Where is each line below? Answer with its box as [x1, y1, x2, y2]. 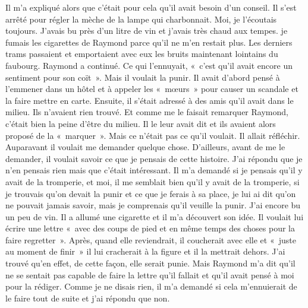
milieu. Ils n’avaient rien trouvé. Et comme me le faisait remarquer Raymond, [5, 106, 288, 118]
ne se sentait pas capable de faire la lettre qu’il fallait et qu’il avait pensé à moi [5, 268, 294, 281]
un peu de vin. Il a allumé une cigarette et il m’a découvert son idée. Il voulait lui [5, 210, 304, 223]
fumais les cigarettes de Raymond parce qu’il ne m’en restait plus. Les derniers [5, 36, 293, 48]
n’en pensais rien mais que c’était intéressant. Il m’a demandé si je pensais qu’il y [5, 164, 303, 176]
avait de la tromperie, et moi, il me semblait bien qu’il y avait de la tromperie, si [5, 175, 300, 188]
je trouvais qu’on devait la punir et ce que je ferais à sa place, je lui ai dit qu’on [5, 187, 296, 199]
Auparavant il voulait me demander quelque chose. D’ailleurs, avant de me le [5, 141, 285, 153]
